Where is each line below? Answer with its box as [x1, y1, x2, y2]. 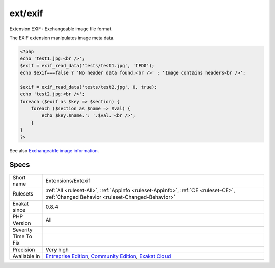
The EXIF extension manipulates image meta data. [9, 35, 115, 41]
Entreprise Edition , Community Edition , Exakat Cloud [45, 253, 171, 260]
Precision [12, 246, 35, 253]
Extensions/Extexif [45, 177, 90, 184]
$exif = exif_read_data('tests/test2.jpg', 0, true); [20, 84, 157, 90]
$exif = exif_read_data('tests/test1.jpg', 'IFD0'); [20, 63, 155, 68]
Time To [12, 233, 33, 240]
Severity [12, 226, 33, 233]
